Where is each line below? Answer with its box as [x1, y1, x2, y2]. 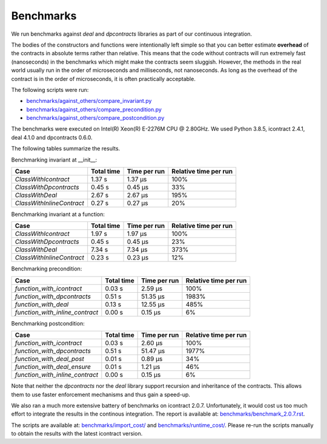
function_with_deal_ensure [15, 363, 91, 371]
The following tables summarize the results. [11, 145, 121, 152]
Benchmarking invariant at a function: [11, 211, 105, 218]
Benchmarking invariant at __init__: [11, 156, 97, 163]
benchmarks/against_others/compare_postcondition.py [26, 114, 165, 122]
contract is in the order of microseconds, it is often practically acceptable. [11, 75, 196, 82]
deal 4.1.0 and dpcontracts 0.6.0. [11, 134, 93, 141]
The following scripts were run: [11, 86, 89, 93]
